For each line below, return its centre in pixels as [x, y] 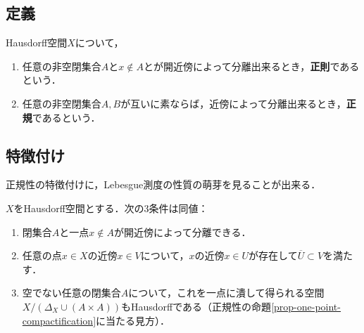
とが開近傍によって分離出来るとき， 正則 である [251, 66]
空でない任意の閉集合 [71, 293]
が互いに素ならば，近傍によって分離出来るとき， [233, 103]
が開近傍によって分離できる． [182, 231]
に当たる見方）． [133, 320]
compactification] [59, 320]
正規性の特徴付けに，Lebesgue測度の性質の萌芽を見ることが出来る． [163, 184]
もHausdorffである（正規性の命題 [196, 306]
